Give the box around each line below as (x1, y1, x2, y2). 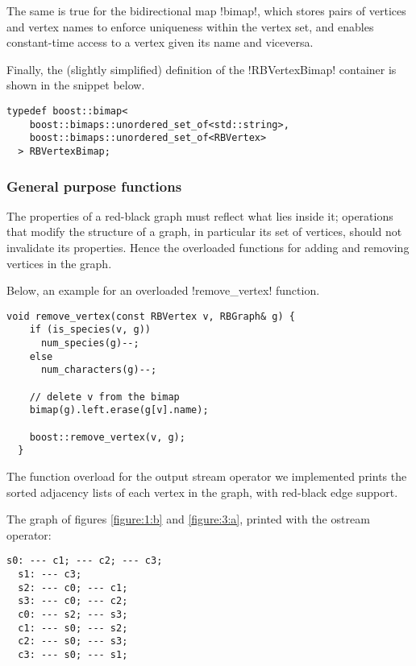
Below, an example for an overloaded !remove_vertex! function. (6, 282, 320, 299)
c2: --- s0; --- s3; (18, 635, 128, 647)
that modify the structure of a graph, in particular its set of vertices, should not (6, 223, 402, 240)
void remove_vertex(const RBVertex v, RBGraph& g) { (6, 310, 295, 322)
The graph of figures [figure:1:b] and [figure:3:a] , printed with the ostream (6, 511, 370, 527)
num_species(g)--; (40, 337, 139, 350)
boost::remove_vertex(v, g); (29, 431, 185, 443)
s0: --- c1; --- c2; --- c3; (6, 555, 163, 567)
